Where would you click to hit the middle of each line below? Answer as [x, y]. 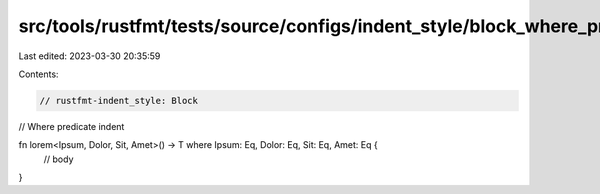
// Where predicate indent [71, 126]
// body [58, 159]
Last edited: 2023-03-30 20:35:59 [89, 56]
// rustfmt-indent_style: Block [119, 100]
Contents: [38, 74]
